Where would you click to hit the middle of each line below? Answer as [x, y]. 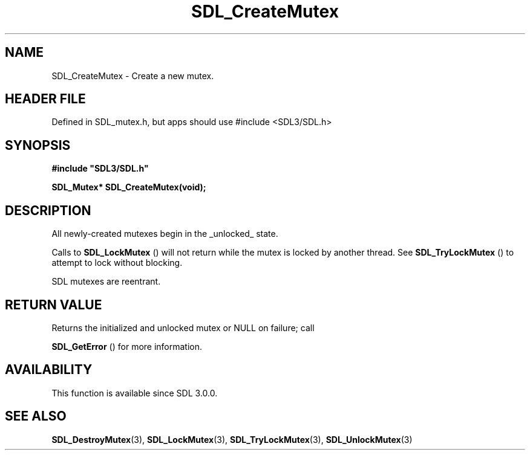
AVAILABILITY [49, 370]
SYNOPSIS [38, 145]
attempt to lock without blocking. [117, 263]
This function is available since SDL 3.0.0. [135, 393]
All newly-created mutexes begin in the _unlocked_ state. [165, 234]
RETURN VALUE [54, 305]
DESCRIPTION [48, 210]
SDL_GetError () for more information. [127, 346]
